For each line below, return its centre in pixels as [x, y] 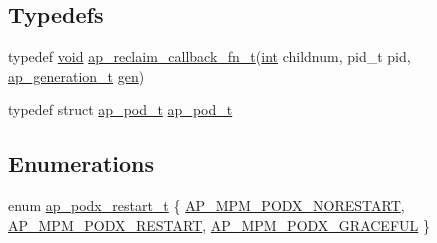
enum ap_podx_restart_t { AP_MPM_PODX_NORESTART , [206, 205]
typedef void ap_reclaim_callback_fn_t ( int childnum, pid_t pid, [209, 56]
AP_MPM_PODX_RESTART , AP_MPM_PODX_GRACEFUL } [219, 224]
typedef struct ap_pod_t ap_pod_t [120, 109]
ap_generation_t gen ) [76, 75]
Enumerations [81, 163]
